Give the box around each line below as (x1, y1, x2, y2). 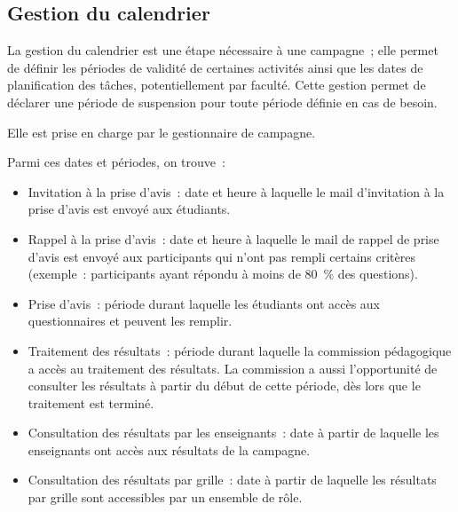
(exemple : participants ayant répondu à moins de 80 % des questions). (28, 264, 418, 283)
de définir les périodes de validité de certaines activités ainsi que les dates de (7, 58, 423, 76)
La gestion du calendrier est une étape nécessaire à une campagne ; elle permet (7, 41, 438, 59)
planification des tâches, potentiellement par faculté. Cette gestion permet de (7, 75, 426, 94)
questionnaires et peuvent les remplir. (28, 311, 233, 330)
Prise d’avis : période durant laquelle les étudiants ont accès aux (28, 294, 380, 312)
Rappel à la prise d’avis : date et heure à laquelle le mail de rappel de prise (28, 229, 439, 248)
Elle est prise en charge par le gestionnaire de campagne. (7, 122, 316, 141)
